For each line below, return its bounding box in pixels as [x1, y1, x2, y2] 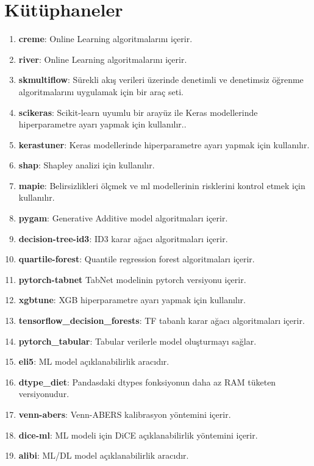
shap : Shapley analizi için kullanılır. [18, 159, 155, 171]
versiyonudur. [18, 387, 70, 400]
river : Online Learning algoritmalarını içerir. [18, 52, 187, 65]
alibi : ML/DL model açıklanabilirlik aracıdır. [18, 449, 189, 462]
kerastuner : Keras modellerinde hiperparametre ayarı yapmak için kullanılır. [18, 138, 310, 151]
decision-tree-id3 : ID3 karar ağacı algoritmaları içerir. [18, 232, 228, 245]
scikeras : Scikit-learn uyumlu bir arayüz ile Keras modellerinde [18, 106, 258, 118]
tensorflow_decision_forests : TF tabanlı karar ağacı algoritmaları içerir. [18, 314, 305, 327]
